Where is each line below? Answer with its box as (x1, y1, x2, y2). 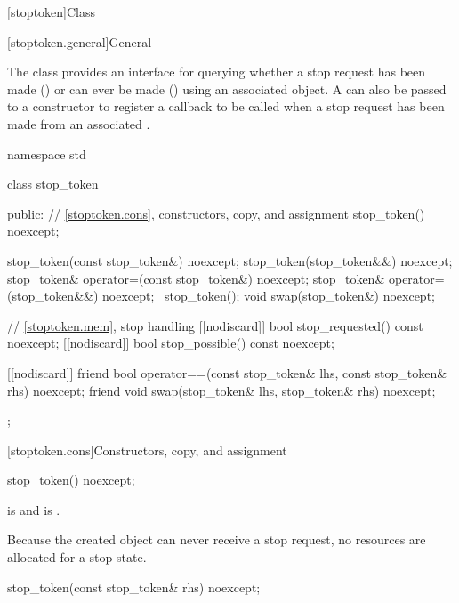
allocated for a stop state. (7, 548, 147, 567)
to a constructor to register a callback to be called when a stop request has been (7, 97, 445, 116)
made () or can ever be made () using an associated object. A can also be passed (7, 79, 447, 98)
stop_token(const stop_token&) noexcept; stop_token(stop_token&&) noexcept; (7, 251, 453, 269)
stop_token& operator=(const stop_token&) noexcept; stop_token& (7, 269, 385, 287)
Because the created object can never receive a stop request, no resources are (7, 530, 426, 549)
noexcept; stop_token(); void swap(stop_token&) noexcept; (102, 286, 435, 305)
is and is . (7, 500, 60, 519)
